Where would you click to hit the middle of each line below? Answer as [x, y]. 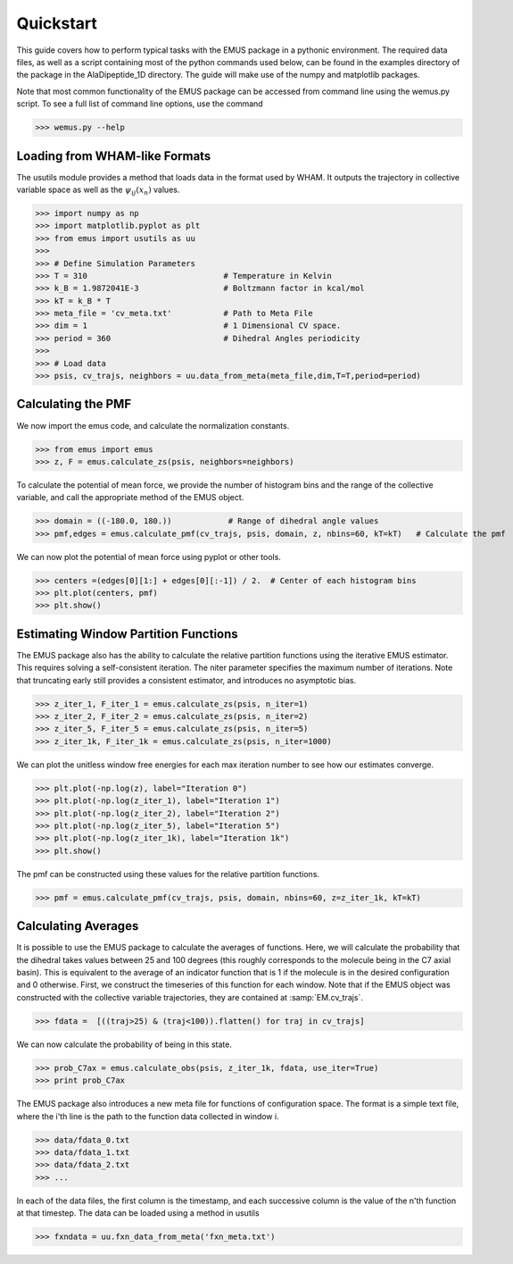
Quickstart [57, 23]
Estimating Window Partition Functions [127, 634]
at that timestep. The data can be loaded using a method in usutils [138, 1213]
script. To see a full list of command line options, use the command [140, 104]
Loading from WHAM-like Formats [114, 156]
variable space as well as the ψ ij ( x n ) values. [98, 190]
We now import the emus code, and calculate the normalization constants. [153, 425]
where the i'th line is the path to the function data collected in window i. [148, 1116]
